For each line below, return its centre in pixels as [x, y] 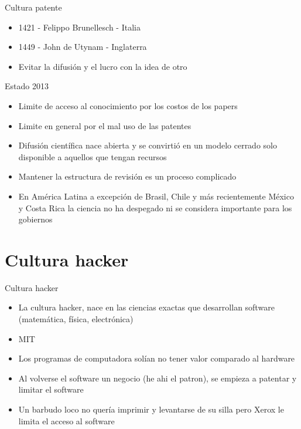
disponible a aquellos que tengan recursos [93, 156]
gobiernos [35, 219]
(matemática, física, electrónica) [76, 319]
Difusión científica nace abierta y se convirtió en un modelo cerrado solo [148, 145]
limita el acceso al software [66, 420]
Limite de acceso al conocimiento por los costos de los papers [128, 105]
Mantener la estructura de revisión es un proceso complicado [127, 176]
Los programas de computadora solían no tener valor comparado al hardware [157, 358]
